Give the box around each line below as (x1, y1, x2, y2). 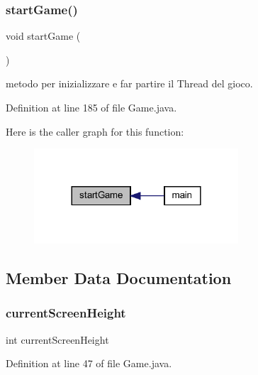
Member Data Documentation (6, 266, 232, 288)
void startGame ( (6, 28, 81, 43)
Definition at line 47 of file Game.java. (6, 356, 172, 371)
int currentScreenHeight (6, 332, 109, 347)
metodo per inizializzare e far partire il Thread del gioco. (6, 76, 253, 91)
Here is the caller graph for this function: (6, 124, 184, 138)
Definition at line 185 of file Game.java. (6, 100, 177, 114)
